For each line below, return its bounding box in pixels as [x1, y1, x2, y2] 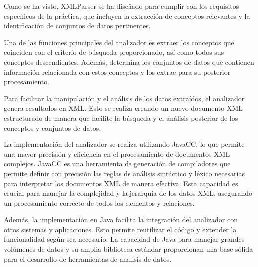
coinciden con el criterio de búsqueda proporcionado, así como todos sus [4, 47, 224, 57]
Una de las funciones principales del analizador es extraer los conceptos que [4, 37, 234, 47]
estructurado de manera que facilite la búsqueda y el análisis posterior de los [4, 112, 238, 123]
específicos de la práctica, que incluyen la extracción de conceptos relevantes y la [4, 10, 250, 21]
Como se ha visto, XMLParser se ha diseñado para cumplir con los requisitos [4, 1, 239, 11]
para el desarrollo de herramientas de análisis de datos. [4, 253, 172, 264]
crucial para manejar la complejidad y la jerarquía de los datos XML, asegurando [4, 188, 253, 198]
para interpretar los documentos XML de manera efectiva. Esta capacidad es [4, 178, 238, 188]
